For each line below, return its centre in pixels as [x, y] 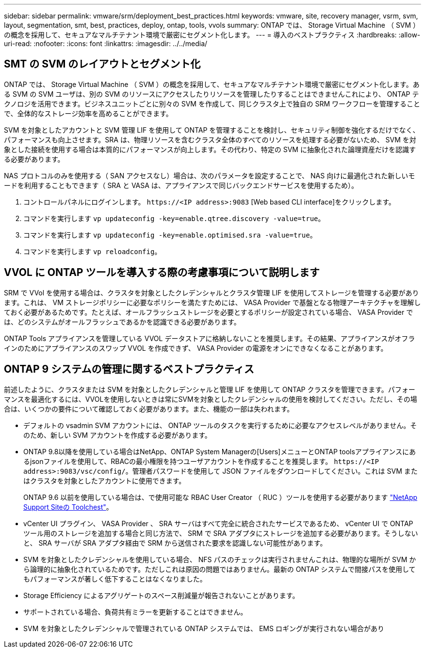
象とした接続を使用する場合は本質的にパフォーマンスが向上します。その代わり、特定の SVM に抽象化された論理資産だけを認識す [210, 149]
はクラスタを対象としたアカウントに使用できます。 [105, 480]
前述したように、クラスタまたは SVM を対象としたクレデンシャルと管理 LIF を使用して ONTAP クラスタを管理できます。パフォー [210, 389]
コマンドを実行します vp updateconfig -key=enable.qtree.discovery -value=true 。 [174, 218]
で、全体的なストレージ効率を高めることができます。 [88, 113]
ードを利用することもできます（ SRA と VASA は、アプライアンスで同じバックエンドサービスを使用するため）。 [181, 185]
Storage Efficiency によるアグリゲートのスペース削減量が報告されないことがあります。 [161, 595]
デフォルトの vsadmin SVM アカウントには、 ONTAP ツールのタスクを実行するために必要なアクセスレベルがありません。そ [220, 425]
